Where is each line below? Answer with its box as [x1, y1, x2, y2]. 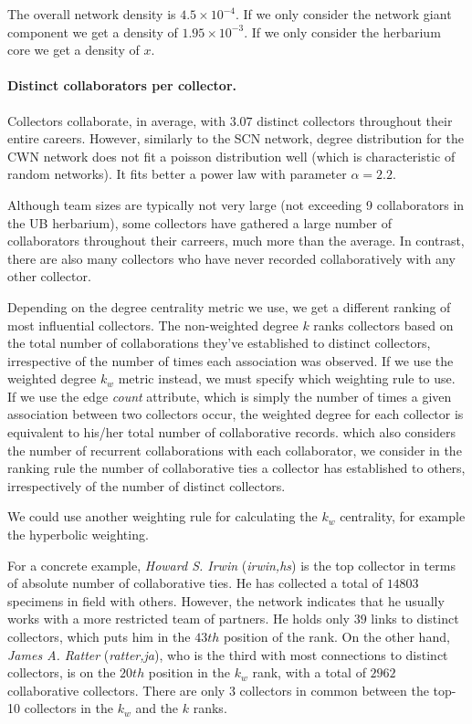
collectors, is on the [7, 663, 116, 682]
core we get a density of [7, 40, 140, 59]
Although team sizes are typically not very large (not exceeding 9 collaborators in [7, 194, 465, 214]
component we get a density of [7, 22, 178, 41]
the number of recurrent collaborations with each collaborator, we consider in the [7, 440, 462, 459]
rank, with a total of [252, 663, 366, 682]
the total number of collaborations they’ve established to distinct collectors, [7, 333, 431, 352]
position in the [148, 663, 231, 682]
